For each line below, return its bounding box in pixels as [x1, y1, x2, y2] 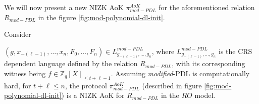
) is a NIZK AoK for [61, 90, 125, 100]
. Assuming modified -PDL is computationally [111, 68, 250, 79]
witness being [4, 68, 46, 79]
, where [151, 45, 175, 56]
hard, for [4, 80, 31, 90]
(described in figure [142, 80, 202, 90]
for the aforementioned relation [159, 2, 255, 12]
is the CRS [219, 45, 252, 56]
